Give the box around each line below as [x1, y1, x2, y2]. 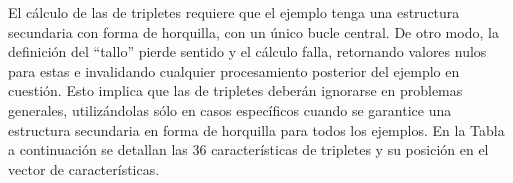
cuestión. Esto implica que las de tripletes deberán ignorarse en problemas [8, 80, 463, 101]
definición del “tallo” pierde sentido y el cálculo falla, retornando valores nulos [8, 41, 487, 62]
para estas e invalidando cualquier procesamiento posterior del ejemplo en [8, 60, 460, 81]
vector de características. [8, 158, 160, 179]
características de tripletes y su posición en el [211, 139, 489, 160]
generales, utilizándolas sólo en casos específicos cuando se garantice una [8, 99, 452, 120]
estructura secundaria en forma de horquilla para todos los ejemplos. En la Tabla [8, 119, 505, 140]
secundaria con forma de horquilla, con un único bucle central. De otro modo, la [8, 21, 499, 42]
